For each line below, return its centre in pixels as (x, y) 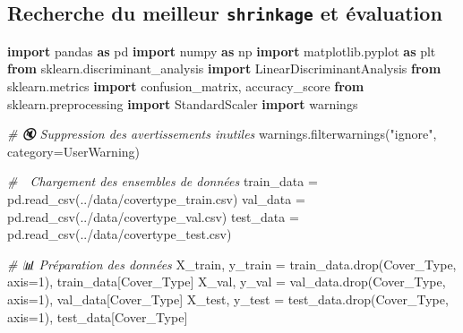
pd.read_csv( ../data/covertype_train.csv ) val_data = (156, 198)
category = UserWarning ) (74, 151)
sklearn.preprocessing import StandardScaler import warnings (183, 103)
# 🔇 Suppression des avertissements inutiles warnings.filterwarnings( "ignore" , (222, 134)
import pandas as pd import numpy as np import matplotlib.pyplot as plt (222, 51)
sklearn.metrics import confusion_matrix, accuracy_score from (186, 85)
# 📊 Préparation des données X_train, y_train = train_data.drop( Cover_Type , (232, 264)
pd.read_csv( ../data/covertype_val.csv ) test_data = (153, 216)
